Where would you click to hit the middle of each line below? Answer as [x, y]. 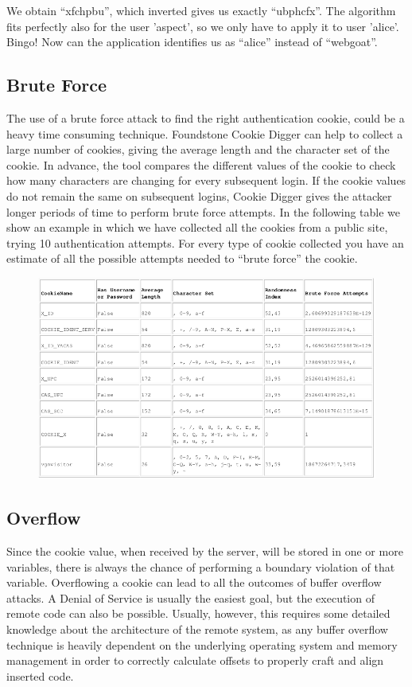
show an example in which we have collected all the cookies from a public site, [197, 227]
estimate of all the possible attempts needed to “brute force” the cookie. [182, 258]
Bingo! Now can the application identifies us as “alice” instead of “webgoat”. [192, 42]
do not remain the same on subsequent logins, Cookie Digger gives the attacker [199, 195]
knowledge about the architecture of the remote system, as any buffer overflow [197, 629]
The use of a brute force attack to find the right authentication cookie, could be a [206, 117]
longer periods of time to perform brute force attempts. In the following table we [204, 211]
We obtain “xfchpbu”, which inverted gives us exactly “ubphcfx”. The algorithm [201, 10]
